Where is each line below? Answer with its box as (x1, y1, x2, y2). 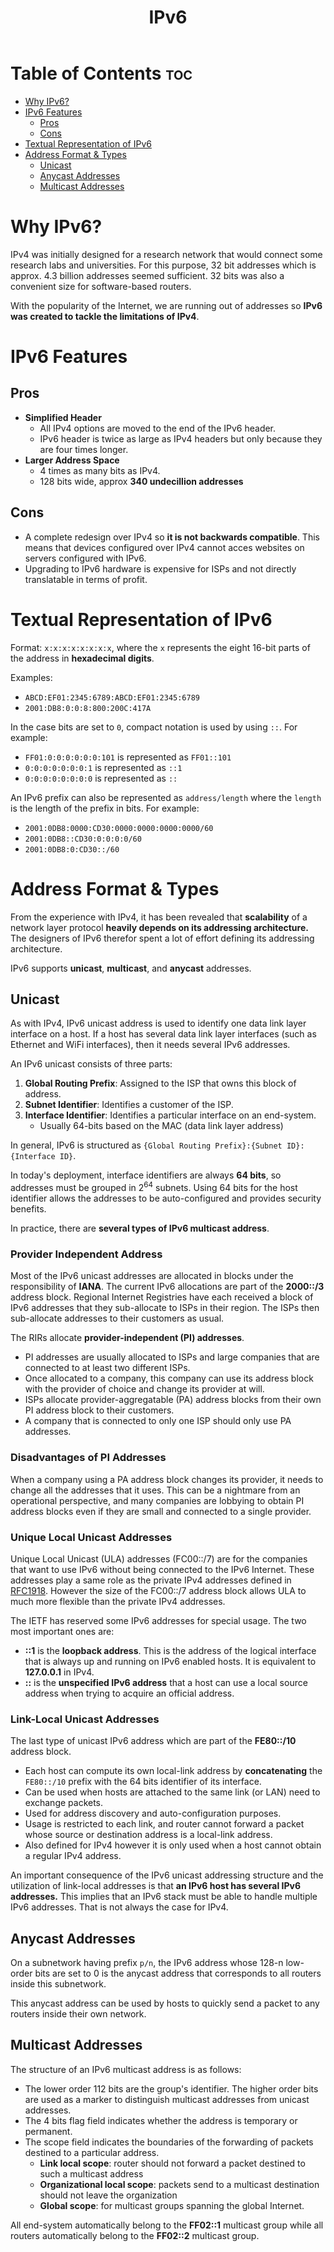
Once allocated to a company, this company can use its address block (24, 1372, 314, 1385)
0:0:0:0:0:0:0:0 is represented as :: (24, 772, 178, 784)
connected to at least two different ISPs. (24, 1362, 191, 1374)
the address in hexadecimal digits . (10, 652, 155, 664)
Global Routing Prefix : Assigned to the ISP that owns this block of (24, 1077, 297, 1090)
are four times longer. (39, 443, 129, 455)
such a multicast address (39, 2167, 144, 2180)
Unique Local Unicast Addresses (10, 1530, 173, 1544)
